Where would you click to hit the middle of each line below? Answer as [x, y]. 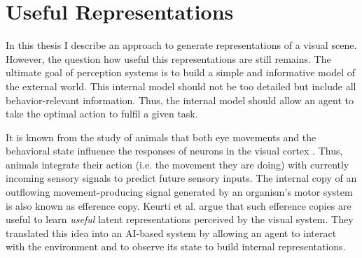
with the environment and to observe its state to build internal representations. [176, 246]
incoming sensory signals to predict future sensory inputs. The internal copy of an [181, 178]
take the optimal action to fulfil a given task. [102, 114]
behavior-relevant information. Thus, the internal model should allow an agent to [180, 100]
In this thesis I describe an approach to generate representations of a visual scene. [181, 45]
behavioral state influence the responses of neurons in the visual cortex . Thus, [174, 151]
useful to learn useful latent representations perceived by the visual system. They [180, 219]
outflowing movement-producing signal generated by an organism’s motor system [179, 192]
